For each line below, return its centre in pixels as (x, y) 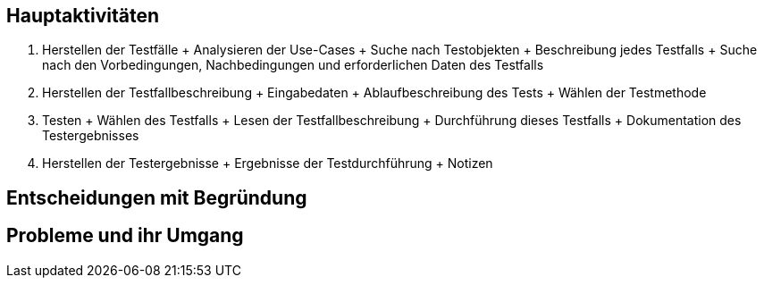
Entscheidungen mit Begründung (157, 197)
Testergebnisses (91, 136)
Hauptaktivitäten (83, 16)
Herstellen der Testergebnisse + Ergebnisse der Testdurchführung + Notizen (268, 163)
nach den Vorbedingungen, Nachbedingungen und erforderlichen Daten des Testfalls (293, 65)
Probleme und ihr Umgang (125, 236)
